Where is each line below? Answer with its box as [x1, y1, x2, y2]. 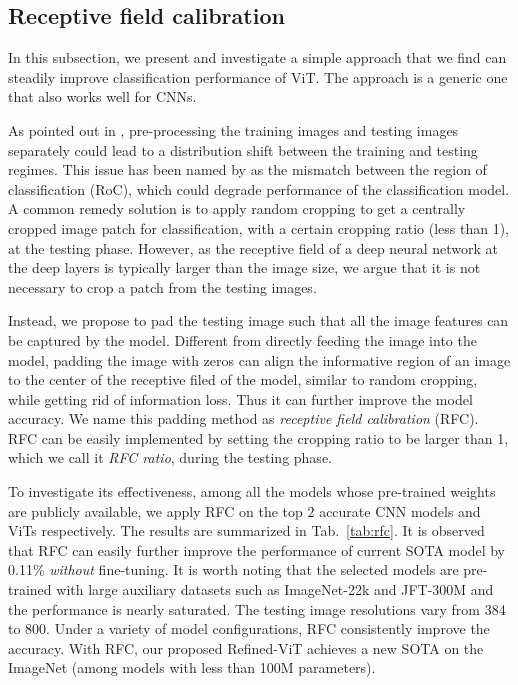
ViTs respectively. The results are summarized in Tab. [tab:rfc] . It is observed [8, 520, 485, 541]
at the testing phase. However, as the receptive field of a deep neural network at [8, 237, 498, 258]
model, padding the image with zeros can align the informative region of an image [8, 349, 511, 370]
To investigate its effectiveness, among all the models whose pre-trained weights [8, 481, 496, 502]
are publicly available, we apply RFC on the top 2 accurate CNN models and [8, 500, 481, 521]
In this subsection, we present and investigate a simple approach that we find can [8, 47, 507, 68]
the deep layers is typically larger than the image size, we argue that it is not [8, 257, 481, 278]
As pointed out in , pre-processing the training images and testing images [8, 119, 459, 140]
